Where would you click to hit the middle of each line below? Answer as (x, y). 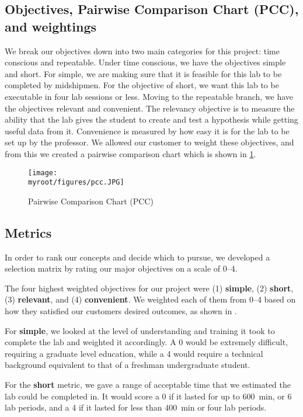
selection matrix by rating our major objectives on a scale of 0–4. (121, 268)
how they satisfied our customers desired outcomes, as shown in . (121, 311)
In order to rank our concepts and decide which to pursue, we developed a (137, 257)
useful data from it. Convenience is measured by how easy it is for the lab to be (147, 131)
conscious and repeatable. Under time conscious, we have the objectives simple (145, 62)
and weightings (51, 26)
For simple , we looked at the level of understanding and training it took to (140, 330)
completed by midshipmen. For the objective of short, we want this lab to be (142, 85)
